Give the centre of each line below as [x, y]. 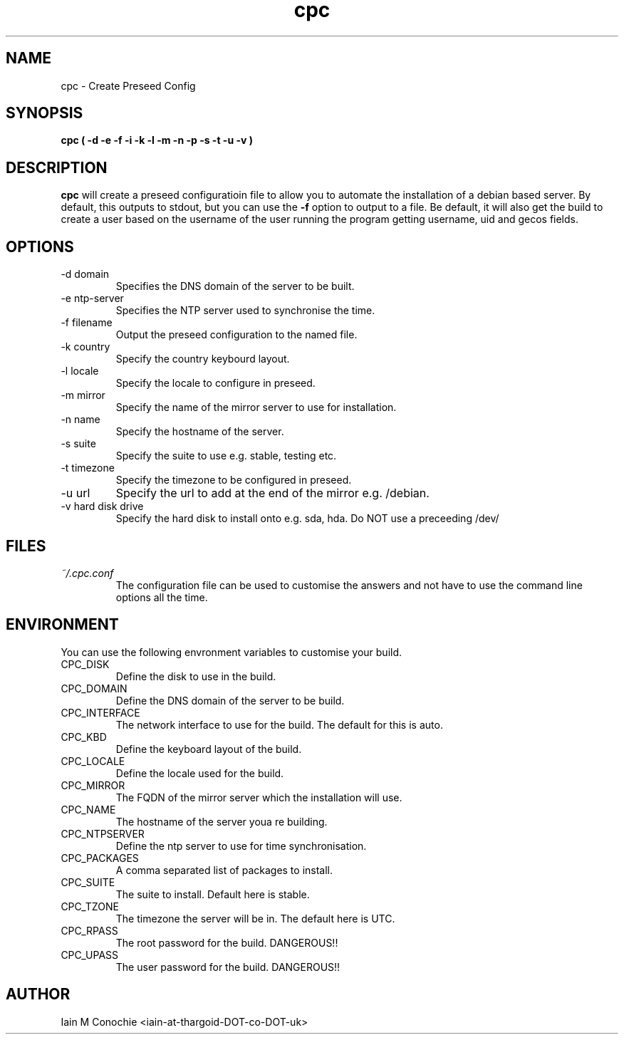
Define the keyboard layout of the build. [209, 749]
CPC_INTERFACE [100, 712]
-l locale [80, 371]
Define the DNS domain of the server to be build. [230, 700]
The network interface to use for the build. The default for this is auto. [279, 724]
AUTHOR [38, 994]
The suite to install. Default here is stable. [213, 894]
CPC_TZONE [90, 906]
